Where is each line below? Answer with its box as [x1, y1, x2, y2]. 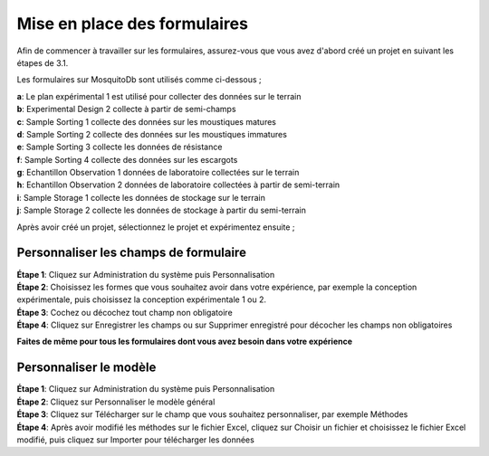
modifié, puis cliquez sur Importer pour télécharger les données [16, 434, 255, 445]
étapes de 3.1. [16, 57, 69, 68]
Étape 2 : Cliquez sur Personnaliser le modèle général [16, 396, 216, 407]
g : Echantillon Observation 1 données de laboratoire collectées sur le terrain [16, 167, 300, 178]
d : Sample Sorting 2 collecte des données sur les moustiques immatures [16, 128, 287, 139]
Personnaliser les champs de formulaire [16, 245, 246, 261]
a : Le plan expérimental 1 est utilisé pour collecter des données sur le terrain [16, 90, 302, 101]
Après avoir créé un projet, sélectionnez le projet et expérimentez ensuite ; [16, 222, 295, 233]
